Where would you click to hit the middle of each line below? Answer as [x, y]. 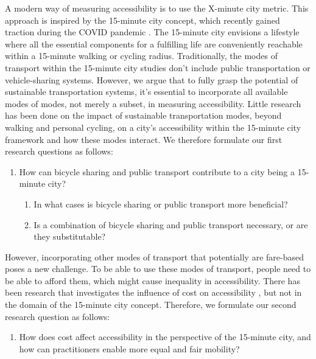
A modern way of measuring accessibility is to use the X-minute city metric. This [157, 8]
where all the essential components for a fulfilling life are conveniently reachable [154, 44]
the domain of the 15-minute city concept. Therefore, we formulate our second [151, 305]
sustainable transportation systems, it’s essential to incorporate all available [146, 92]
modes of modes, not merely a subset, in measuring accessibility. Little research [153, 103]
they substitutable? [70, 236]
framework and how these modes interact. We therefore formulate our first [144, 139]
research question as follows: [58, 316]
